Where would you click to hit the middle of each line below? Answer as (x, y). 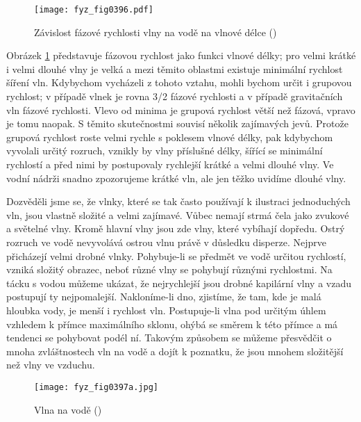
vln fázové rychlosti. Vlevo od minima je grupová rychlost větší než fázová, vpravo (181, 109)
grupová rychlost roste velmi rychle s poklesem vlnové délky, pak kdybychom (170, 137)
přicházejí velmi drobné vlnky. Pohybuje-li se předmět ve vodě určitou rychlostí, (176, 255)
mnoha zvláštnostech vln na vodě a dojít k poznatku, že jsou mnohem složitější (175, 351)
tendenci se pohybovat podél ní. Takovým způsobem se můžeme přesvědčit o (169, 338)
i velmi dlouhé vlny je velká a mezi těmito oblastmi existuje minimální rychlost (175, 68)
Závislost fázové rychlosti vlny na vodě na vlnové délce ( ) (156, 32)
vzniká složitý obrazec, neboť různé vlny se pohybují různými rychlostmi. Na (169, 269)
